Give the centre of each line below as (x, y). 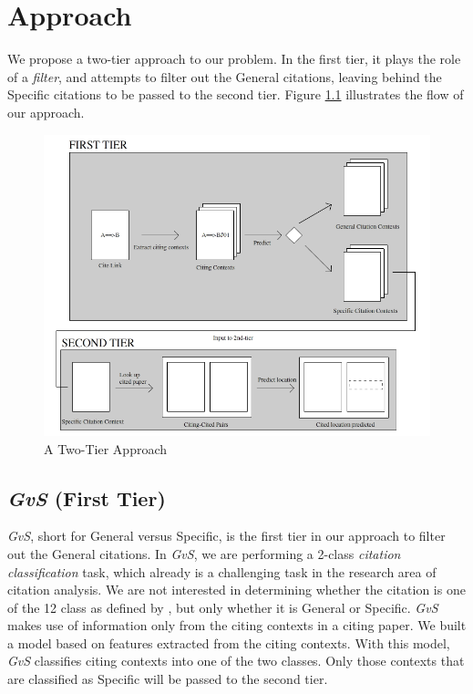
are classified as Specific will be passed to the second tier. (168, 679)
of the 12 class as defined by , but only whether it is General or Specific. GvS (223, 607)
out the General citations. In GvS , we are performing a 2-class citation (204, 553)
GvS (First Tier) (87, 497)
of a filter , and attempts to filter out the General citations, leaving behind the (225, 76)
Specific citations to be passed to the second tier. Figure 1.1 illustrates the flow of (236, 94)
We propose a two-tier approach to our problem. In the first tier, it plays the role (234, 59)
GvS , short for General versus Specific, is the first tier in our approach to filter (226, 536)
